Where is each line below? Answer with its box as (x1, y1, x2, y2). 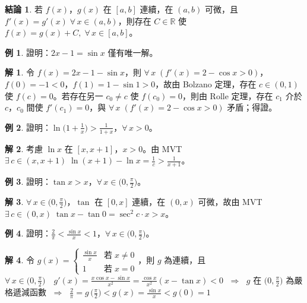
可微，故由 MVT (198, 195, 262, 207)
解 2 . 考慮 (5, 142, 43, 154)
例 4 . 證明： (5, 227, 51, 239)
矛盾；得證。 (227, 101, 277, 113)
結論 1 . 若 (5, 3, 43, 15)
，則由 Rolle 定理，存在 (182, 89, 273, 102)
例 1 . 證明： (5, 46, 51, 58)
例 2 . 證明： (5, 121, 51, 133)
